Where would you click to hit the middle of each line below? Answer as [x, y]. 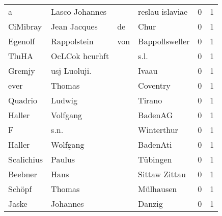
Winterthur [158, 130]
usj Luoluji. [71, 71]
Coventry [154, 85]
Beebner [23, 174]
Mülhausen [158, 189]
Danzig [150, 204]
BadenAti [155, 144]
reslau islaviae [163, 11]
